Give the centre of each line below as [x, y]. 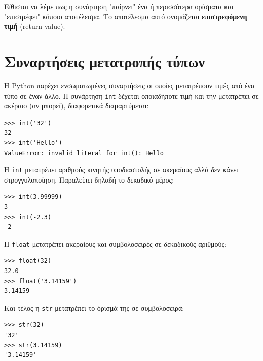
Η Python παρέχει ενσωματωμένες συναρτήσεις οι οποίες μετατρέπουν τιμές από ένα [129, 85]
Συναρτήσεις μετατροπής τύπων [104, 61]
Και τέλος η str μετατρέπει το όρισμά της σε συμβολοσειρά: [94, 307]
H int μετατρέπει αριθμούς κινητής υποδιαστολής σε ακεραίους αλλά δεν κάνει [121, 170]
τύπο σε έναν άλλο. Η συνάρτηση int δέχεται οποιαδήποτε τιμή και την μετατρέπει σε [131, 95]
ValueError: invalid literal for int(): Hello [84, 153]
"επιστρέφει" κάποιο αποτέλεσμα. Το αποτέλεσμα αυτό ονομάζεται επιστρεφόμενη [126, 16]
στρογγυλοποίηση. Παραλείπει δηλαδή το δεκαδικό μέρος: [89, 179]
